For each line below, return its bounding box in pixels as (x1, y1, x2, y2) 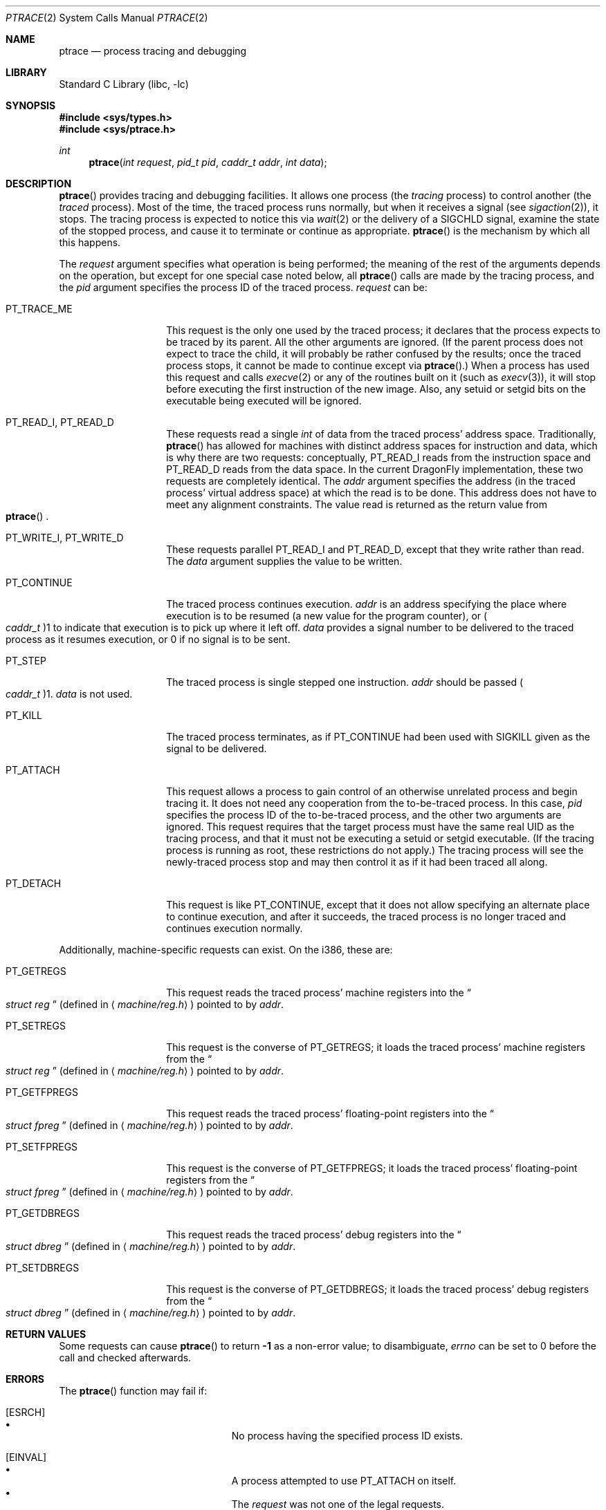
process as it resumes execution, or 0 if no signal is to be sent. (6, 633, 291, 645)
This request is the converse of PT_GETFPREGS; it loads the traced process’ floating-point (166, 1162, 578, 1174)
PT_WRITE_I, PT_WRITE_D (6, 532, 124, 543)
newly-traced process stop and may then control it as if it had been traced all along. (166, 856, 548, 868)
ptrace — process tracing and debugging (59, 45, 247, 57)
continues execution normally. (166, 922, 303, 934)
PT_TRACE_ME (6, 303, 73, 315)
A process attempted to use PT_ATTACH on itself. (231, 1475, 457, 1486)
